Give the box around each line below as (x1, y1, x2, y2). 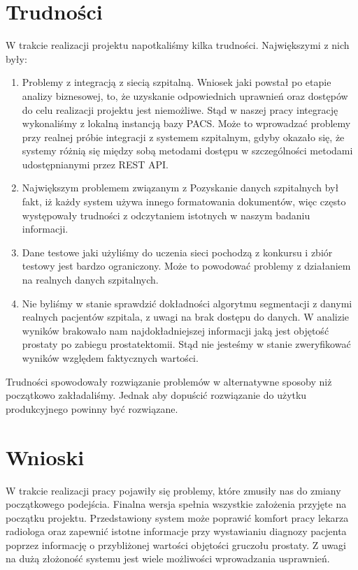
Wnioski (6, 442, 85, 471)
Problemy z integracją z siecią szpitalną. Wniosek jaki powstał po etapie (22, 75, 331, 89)
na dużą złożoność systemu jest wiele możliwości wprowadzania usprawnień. (6, 551, 330, 566)
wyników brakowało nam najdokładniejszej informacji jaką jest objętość (22, 323, 329, 337)
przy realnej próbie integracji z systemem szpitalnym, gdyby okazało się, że (22, 129, 345, 144)
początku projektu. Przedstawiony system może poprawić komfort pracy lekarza (6, 510, 349, 525)
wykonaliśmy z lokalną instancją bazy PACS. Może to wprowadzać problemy (22, 116, 351, 131)
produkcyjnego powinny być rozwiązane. (6, 401, 178, 416)
